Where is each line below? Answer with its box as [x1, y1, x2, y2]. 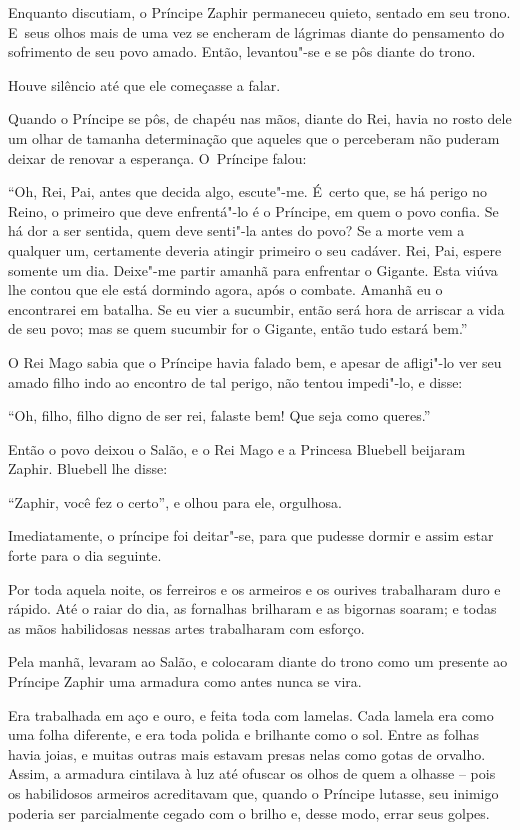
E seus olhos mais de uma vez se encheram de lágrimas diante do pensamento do [8, 21, 505, 42]
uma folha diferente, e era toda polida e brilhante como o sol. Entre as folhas [8, 724, 480, 745]
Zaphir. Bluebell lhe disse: [8, 458, 168, 479]
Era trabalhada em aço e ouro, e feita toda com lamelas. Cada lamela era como [8, 704, 494, 725]
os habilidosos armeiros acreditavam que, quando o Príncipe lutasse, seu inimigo [8, 783, 499, 803]
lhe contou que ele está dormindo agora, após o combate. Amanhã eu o [8, 279, 443, 300]
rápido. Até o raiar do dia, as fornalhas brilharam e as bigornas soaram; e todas [8, 598, 497, 619]
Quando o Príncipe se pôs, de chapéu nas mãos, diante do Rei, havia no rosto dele [8, 108, 512, 129]
